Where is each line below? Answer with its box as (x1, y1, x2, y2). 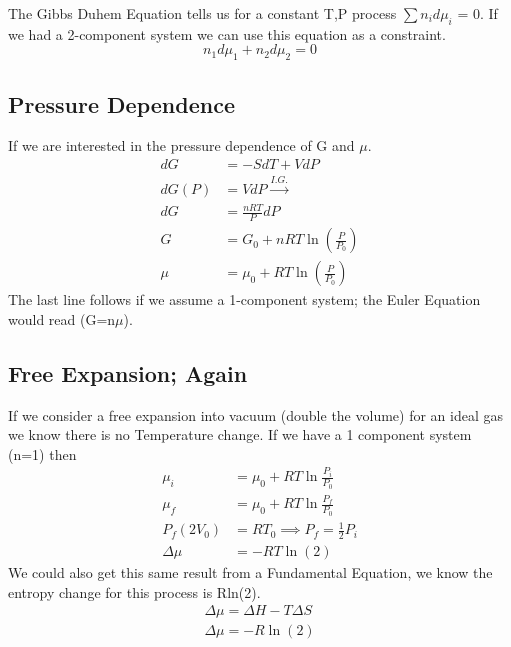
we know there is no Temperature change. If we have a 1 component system (8, 424, 472, 445)
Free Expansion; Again (8, 357, 248, 388)
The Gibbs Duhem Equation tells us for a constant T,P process (8, 3, 397, 23)
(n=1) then (8, 443, 77, 464)
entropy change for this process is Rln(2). (8, 581, 261, 602)
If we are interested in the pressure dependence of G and (8, 135, 355, 156)
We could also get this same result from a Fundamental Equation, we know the (8, 562, 493, 583)
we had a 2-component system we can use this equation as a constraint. (8, 23, 446, 44)
